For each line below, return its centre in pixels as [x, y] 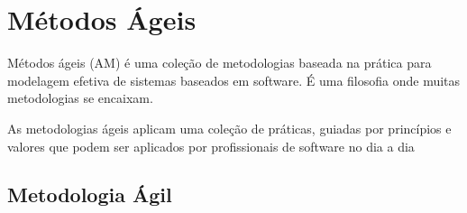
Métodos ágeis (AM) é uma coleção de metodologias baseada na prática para [220, 63]
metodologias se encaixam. [80, 98]
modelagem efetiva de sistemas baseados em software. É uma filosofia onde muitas [234, 80]
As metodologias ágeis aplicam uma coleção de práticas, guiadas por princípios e [229, 128]
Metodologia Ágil [90, 194]
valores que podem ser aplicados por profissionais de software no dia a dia [211, 146]
